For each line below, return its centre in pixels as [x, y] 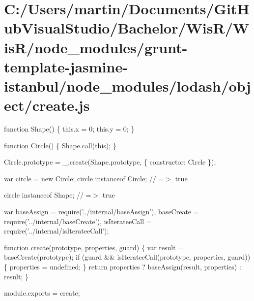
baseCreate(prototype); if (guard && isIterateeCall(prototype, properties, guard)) [127, 257]
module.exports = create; [42, 293]
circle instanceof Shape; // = [48, 195]
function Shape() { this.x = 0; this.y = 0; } [69, 129]
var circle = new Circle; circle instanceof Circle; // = [84, 178]
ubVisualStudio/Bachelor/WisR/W [127, 28]
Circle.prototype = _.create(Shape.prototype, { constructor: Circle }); [110, 162]
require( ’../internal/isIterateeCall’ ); [56, 231]
